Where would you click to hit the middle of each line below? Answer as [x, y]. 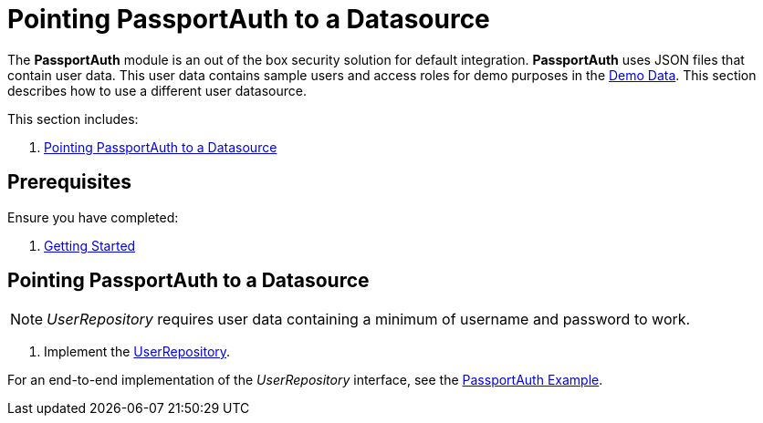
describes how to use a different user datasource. [157, 90]
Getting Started [90, 245]
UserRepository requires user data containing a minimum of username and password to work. [369, 320]
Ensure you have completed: [93, 217]
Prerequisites [69, 182]
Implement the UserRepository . [137, 352]
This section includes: [73, 119]
